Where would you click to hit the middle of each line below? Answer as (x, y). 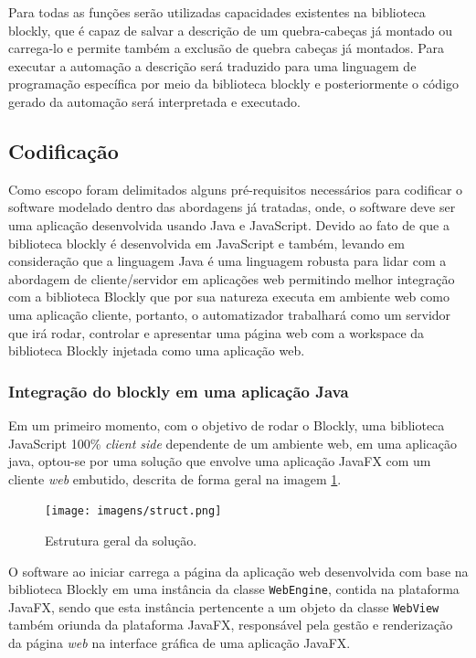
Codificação (63, 150)
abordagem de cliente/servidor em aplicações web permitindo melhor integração (232, 278)
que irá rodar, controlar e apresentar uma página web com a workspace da (217, 332)
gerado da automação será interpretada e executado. (154, 101)
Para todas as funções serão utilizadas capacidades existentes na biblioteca (217, 12)
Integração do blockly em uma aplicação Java (179, 391)
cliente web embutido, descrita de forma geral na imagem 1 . (175, 478)
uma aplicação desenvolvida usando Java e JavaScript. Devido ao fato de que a (229, 224)
